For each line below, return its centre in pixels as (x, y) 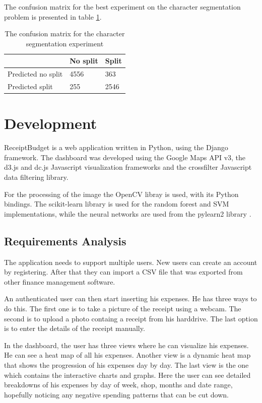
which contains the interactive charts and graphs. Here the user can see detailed (127, 375)
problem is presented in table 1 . (53, 16)
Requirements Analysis (65, 241)
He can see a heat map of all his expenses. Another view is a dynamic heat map (127, 355)
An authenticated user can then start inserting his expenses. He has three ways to (130, 298)
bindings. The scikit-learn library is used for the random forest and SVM (117, 204)
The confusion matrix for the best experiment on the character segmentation (122, 7)
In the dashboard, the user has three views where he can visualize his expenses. (126, 345)
